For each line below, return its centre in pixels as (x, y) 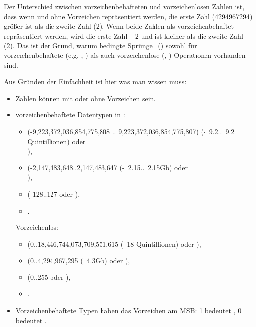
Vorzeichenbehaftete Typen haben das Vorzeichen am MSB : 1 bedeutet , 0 (128, 310)
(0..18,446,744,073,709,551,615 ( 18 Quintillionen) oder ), (114, 244)
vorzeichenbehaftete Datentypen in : (70, 115)
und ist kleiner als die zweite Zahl (192, 35)
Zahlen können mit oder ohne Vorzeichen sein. (86, 98)
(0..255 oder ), (49, 277)
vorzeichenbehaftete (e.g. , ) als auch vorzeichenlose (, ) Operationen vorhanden (125, 55)
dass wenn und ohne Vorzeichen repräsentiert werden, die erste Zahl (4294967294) (128, 16)
